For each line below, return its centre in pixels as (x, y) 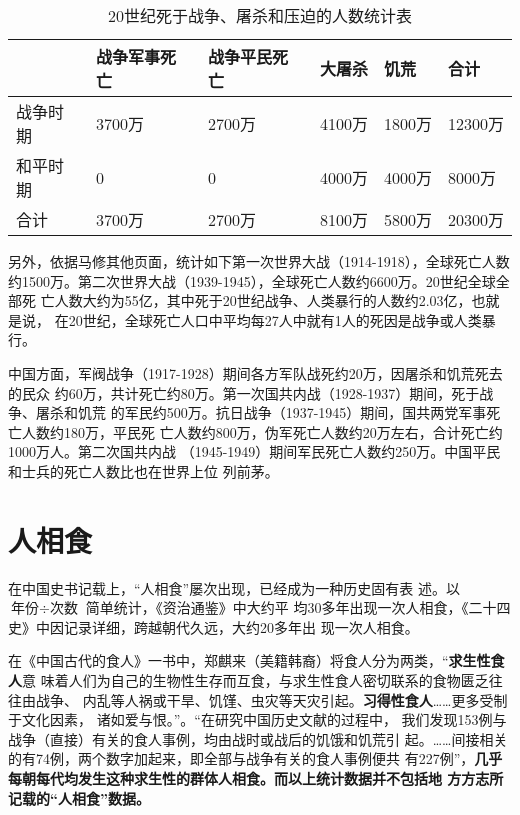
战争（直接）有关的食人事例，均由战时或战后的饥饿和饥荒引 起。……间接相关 (258, 738)
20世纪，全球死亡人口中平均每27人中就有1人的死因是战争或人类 (275, 319)
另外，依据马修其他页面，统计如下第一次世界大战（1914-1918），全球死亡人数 (259, 261)
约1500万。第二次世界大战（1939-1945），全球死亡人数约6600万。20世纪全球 (252, 280)
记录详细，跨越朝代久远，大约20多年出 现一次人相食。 (241, 626)
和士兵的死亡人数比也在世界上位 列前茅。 (143, 470)
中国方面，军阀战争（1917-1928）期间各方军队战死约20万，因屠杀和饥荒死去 (255, 372)
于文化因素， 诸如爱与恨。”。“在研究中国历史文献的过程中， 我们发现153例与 (257, 719)
